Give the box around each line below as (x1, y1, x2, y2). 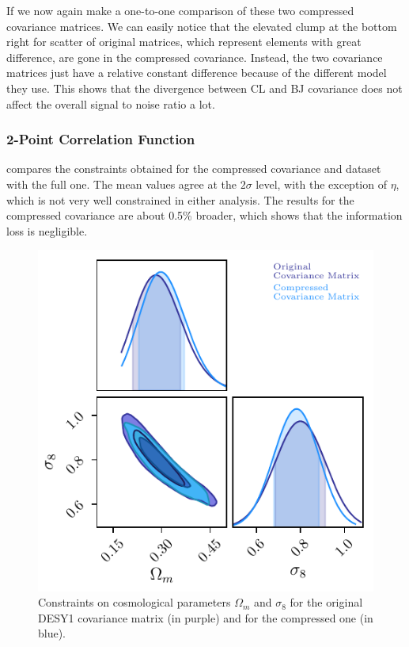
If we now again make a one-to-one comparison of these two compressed (6, 2, 354, 18)
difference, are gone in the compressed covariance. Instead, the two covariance (6, 48, 383, 65)
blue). (38, 625, 66, 641)
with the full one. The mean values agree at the (6, 175, 237, 192)
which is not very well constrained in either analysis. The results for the (6, 191, 354, 208)
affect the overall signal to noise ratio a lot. (6, 95, 215, 112)
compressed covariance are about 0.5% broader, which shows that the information (6, 207, 403, 224)
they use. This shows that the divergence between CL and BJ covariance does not (6, 79, 403, 96)
